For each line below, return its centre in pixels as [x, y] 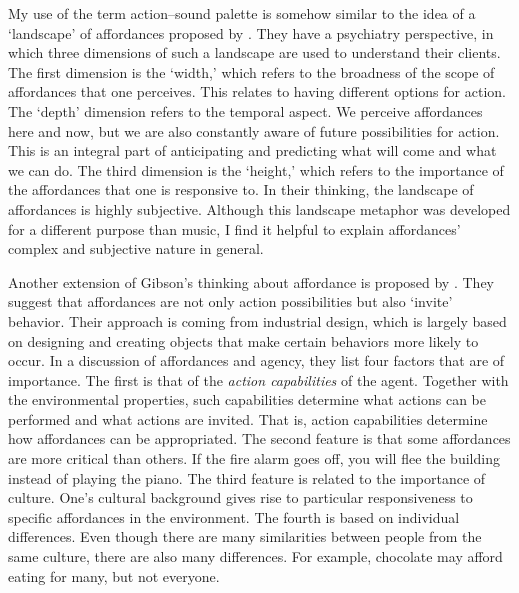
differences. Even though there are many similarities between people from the [245, 536]
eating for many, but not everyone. [114, 575]
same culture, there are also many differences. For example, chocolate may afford [255, 556]
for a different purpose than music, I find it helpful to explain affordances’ [234, 228]
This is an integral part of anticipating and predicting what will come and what [252, 150]
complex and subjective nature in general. [136, 248]
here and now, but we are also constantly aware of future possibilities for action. [254, 130]
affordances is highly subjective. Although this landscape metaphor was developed [259, 208]
